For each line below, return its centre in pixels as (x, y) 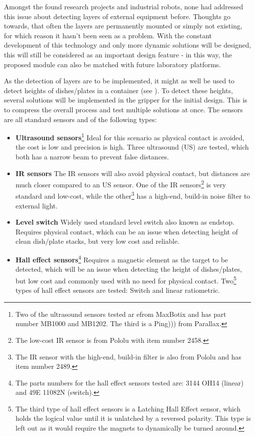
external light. (37, 205)
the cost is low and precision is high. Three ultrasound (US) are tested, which (132, 147)
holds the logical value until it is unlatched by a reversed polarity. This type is (133, 418)
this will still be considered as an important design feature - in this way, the (118, 54)
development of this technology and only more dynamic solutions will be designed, (127, 45)
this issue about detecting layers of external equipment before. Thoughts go (117, 16)
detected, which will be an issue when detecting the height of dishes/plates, (129, 269)
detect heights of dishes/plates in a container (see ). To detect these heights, (118, 90)
